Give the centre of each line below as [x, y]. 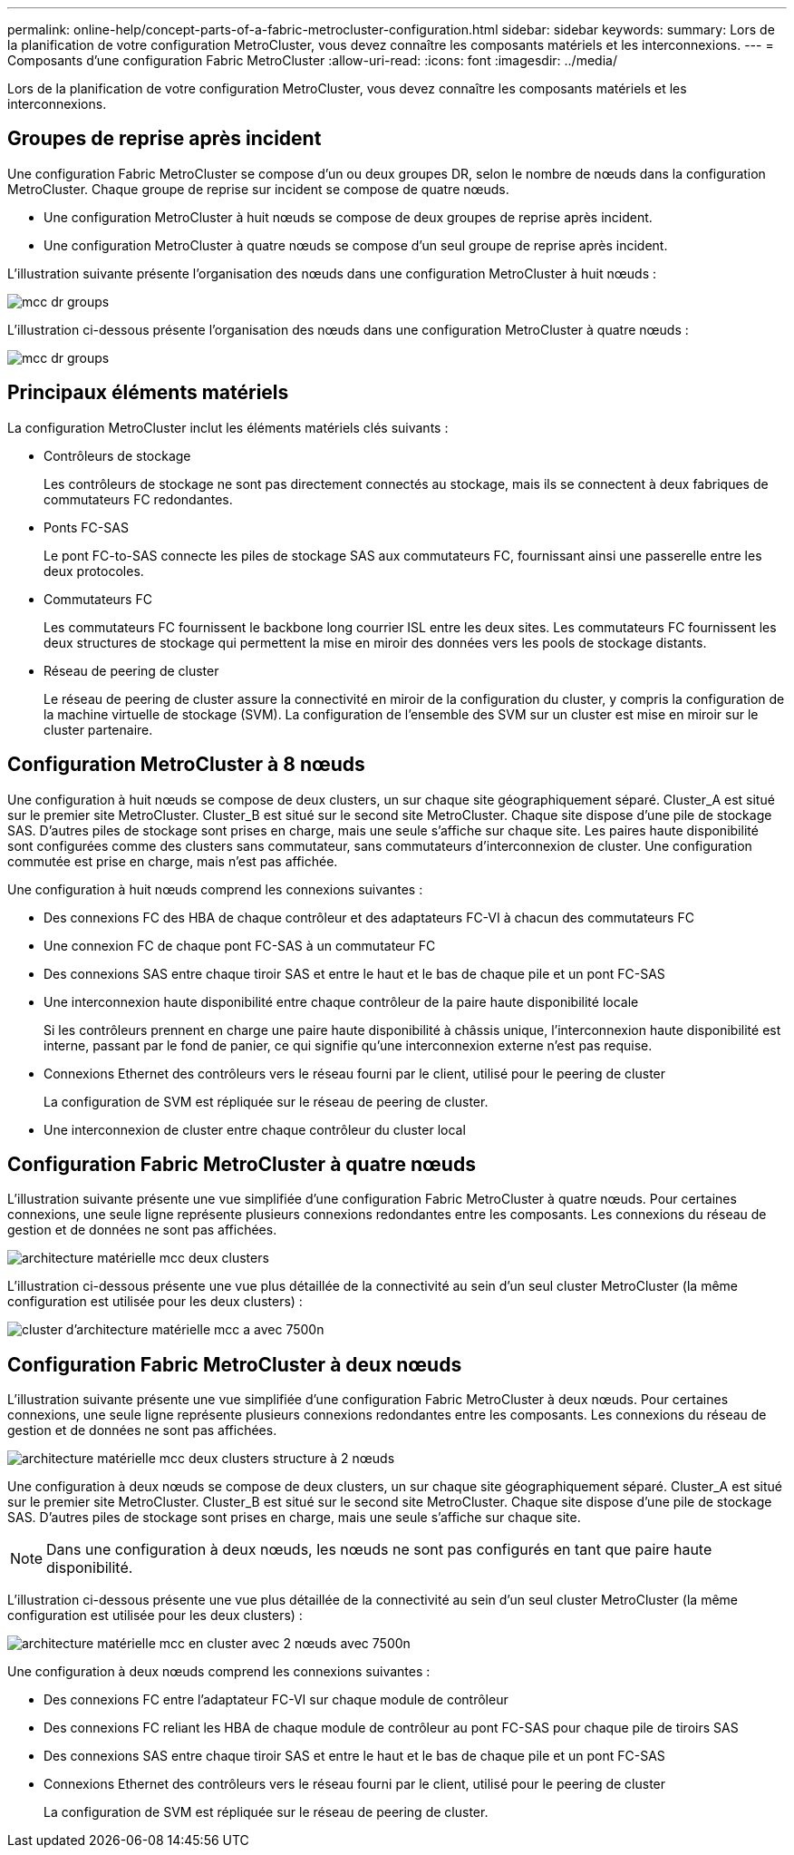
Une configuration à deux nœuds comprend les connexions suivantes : [219, 1672]
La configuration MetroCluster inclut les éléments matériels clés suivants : [228, 427]
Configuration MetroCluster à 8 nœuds [186, 765]
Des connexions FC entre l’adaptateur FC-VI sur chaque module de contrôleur [276, 1700]
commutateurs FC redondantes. [138, 499]
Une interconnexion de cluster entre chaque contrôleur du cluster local [255, 1129]
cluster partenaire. [98, 729]
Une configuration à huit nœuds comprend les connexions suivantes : [215, 889]
